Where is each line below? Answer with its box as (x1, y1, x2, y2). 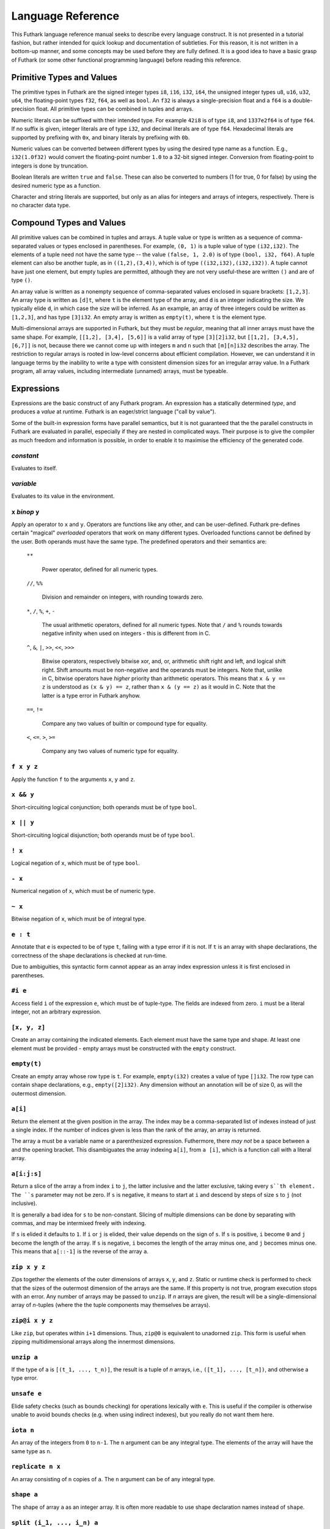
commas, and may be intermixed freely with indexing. (11, 1219, 147, 1226)
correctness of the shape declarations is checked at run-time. (11, 952, 167, 959)
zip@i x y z (11, 1317, 53, 1325)
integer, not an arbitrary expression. (11, 1008, 102, 1015)
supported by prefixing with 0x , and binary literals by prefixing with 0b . (11, 133, 190, 141)
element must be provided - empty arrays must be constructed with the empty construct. (11, 1045, 237, 1052)
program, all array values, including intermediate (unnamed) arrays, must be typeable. (11, 368, 229, 375)
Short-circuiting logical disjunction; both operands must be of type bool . (11, 831, 195, 839)
